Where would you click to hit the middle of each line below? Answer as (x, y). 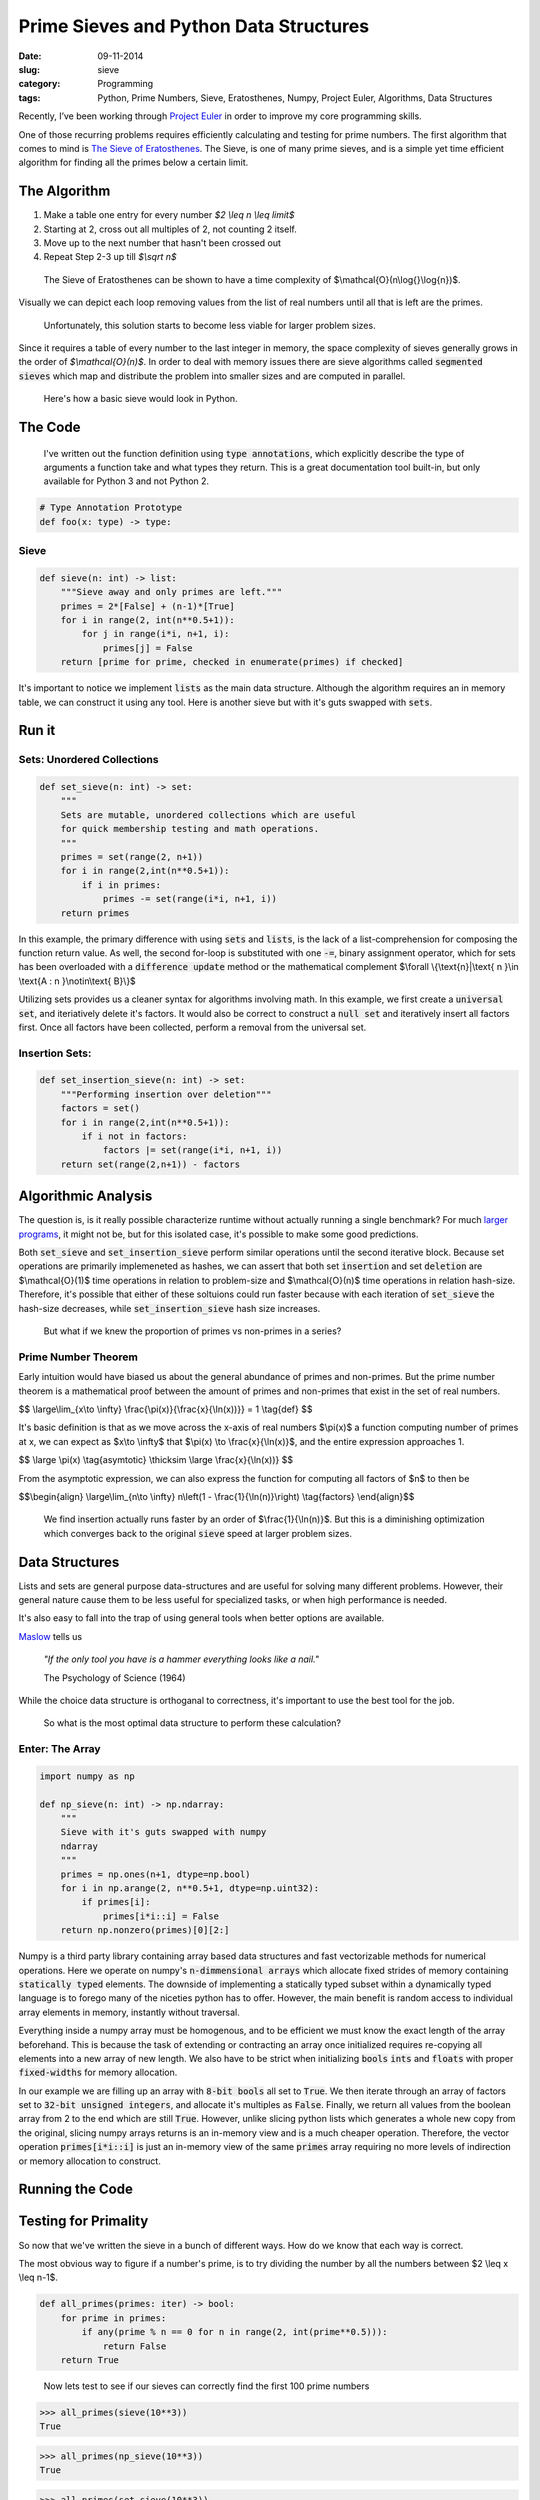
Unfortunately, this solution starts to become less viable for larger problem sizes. (209, 325)
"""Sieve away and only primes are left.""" (171, 592)
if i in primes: (121, 884)
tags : (29, 97)
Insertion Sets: (55, 1053)
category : (39, 84)
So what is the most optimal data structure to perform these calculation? (192, 1723)
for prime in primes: (113, 2318)
